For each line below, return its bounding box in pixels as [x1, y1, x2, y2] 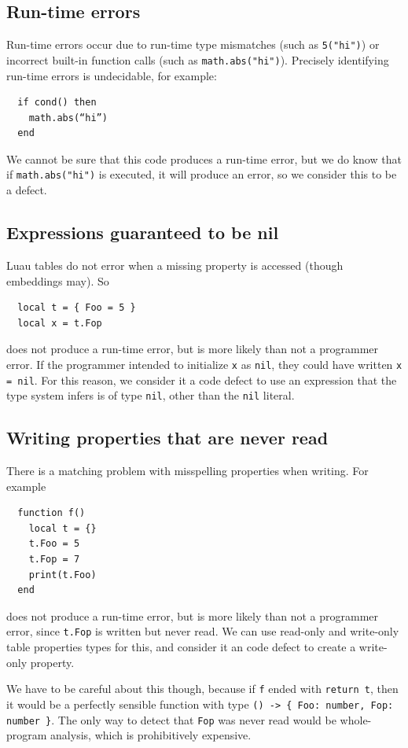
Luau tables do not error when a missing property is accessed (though [6, 256, 344, 273]
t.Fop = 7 [28, 554, 80, 566]
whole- [340, 711, 372, 728]
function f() [17, 507, 86, 519]
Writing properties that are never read [6, 426, 329, 450]
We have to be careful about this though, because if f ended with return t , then [6, 680, 399, 697]
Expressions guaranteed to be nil [6, 220, 279, 245]
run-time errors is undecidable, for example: [6, 67, 217, 83]
